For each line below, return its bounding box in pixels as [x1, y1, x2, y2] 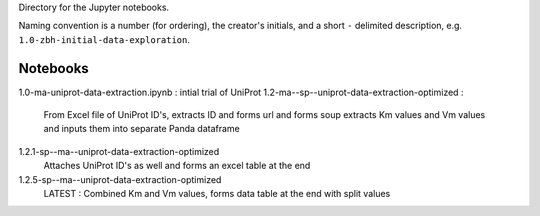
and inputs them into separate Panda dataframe [43, 123, 240, 135]
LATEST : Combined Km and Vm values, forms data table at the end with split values [43, 188, 391, 200]
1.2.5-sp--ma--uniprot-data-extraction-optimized [18, 173, 222, 185]
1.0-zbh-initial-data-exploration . [18, 33, 190, 45]
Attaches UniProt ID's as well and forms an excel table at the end [43, 160, 311, 172]
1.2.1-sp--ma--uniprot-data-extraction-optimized [18, 145, 220, 157]
